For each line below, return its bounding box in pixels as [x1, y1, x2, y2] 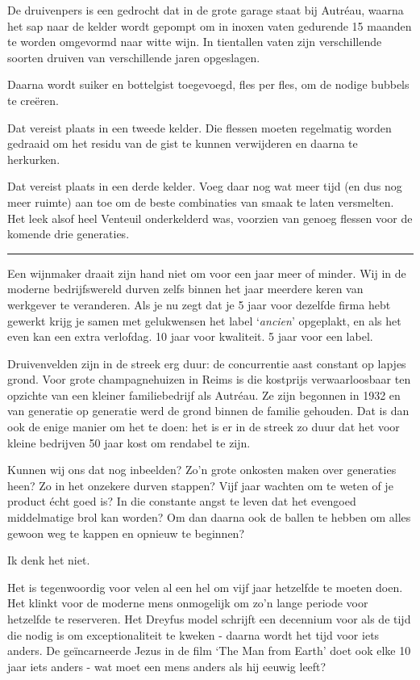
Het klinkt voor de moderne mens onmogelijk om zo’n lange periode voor [7, 594, 368, 611]
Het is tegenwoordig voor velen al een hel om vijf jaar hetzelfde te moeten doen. [7, 578, 403, 595]
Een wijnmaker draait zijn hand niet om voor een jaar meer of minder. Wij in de [7, 264, 406, 281]
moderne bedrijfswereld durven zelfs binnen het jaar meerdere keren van [7, 280, 364, 297]
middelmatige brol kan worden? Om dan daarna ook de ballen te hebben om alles [7, 509, 411, 526]
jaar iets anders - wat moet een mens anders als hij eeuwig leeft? [7, 657, 326, 674]
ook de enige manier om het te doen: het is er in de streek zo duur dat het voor [7, 418, 400, 435]
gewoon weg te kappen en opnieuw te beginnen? [7, 524, 244, 541]
